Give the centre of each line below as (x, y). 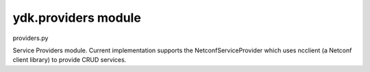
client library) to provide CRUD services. (70, 60)
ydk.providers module (77, 18)
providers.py (30, 38)
